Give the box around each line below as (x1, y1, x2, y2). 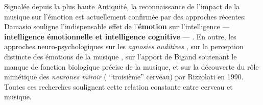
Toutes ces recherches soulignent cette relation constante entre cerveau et (4, 81, 233, 92)
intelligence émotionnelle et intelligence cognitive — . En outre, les (4, 31, 236, 41)
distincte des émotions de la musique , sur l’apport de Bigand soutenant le (4, 51, 237, 61)
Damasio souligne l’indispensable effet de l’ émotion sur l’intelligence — (4, 21, 230, 32)
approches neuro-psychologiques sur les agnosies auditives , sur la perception (4, 41, 244, 52)
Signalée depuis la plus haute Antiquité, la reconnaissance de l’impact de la (4, 1, 240, 11)
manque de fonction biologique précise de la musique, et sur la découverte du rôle (4, 61, 259, 72)
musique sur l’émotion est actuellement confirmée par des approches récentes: (4, 11, 246, 22)
